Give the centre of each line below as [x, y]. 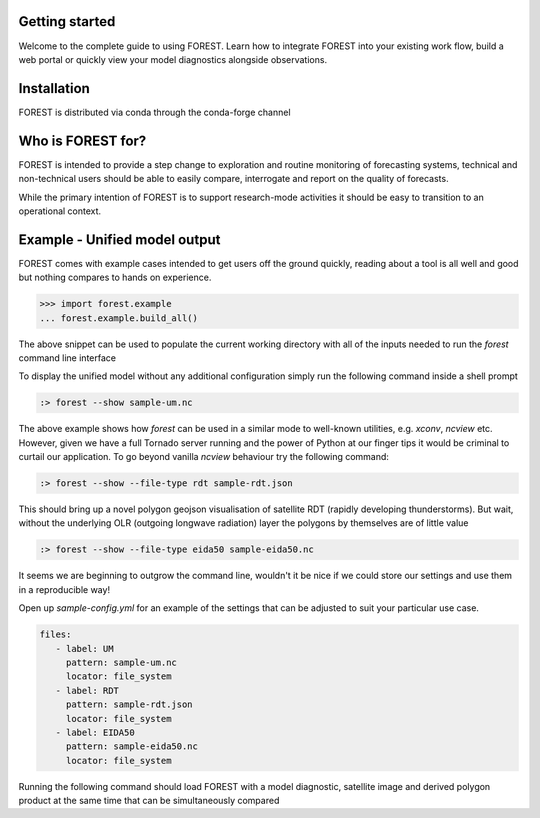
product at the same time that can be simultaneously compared [149, 801]
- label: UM [84, 648]
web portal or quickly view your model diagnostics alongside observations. [173, 59]
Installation [54, 88]
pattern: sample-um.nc [121, 662]
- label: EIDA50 [95, 732]
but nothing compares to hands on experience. [115, 277]
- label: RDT [87, 690]
